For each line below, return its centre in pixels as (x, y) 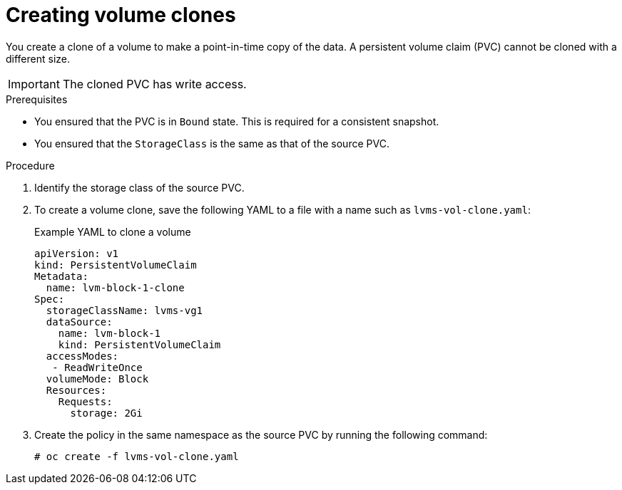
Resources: (76, 390)
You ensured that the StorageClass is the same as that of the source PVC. (212, 143)
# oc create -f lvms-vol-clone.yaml (137, 456)
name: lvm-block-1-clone (115, 287)
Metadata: (61, 276)
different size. (38, 58)
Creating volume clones (121, 15)
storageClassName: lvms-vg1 (124, 310)
